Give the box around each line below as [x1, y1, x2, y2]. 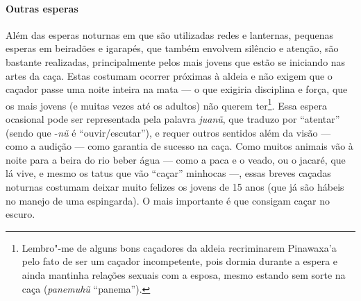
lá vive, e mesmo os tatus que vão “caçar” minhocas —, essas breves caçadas [6, 166, 331, 180]
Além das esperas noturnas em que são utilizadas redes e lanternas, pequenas [6, 27, 334, 42]
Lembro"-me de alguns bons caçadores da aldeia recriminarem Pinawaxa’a [22, 240, 337, 255]
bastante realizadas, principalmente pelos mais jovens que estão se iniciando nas [6, 54, 346, 69]
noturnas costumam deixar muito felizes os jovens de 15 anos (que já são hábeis [6, 179, 344, 193]
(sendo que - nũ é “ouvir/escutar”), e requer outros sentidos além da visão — [6, 125, 331, 139]
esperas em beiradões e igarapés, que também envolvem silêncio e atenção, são [6, 41, 339, 55]
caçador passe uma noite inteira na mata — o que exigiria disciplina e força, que [6, 82, 348, 96]
